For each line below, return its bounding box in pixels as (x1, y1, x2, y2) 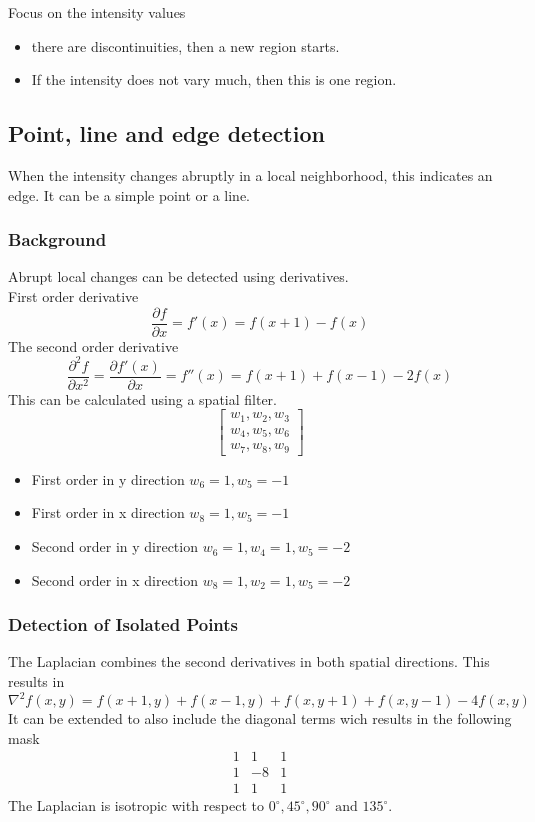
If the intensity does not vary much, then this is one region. (31, 69, 397, 90)
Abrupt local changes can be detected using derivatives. (8, 266, 349, 287)
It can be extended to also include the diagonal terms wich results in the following (8, 708, 512, 729)
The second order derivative (8, 335, 179, 356)
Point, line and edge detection (8, 118, 325, 149)
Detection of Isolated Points (8, 612, 239, 637)
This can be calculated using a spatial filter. (8, 388, 277, 409)
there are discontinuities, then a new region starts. (31, 35, 340, 56)
